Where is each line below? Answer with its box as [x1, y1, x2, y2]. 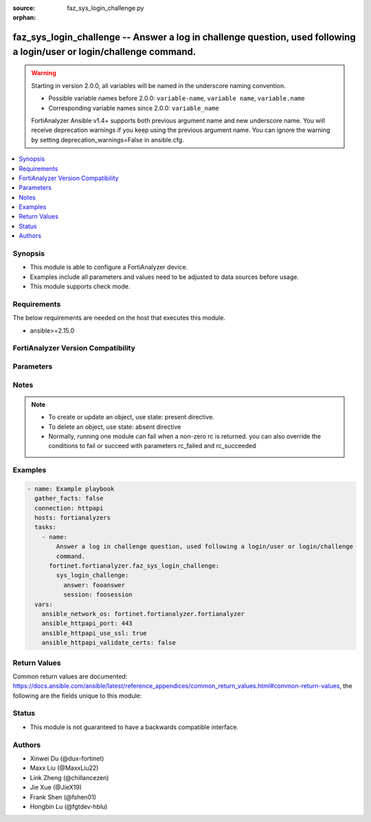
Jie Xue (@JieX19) [30, 784, 82, 792]
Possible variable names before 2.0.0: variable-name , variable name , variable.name [48, 94, 305, 102]
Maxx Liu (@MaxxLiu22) [30, 764, 99, 773]
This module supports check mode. [30, 282, 131, 291]
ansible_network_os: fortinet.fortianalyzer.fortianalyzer [41, 610, 245, 618]
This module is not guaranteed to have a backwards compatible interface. [30, 722, 239, 731]
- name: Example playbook [27, 485, 115, 493]
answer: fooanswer [63, 581, 126, 589]
